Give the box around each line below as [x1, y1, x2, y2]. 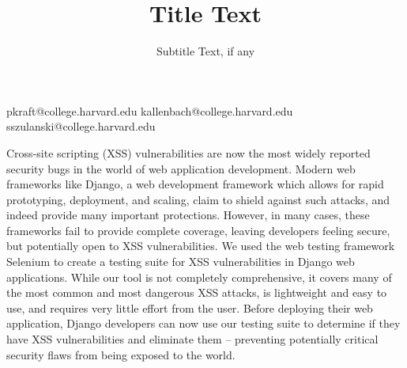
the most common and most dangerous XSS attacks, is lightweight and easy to [6, 284, 387, 301]
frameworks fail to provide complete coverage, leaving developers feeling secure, [6, 222, 390, 238]
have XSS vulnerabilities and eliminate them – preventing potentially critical [6, 331, 379, 347]
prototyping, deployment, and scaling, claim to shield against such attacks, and [6, 191, 390, 207]
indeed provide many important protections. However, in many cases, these [6, 207, 370, 223]
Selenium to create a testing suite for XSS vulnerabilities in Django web [6, 253, 355, 270]
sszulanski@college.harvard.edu [6, 118, 156, 135]
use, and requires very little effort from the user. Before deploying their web [6, 299, 373, 316]
